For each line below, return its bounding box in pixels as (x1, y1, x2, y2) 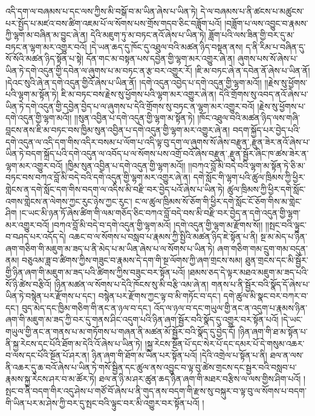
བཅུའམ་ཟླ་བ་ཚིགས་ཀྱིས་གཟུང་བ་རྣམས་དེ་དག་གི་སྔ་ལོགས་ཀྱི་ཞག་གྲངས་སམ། (21, 254, 242, 266)
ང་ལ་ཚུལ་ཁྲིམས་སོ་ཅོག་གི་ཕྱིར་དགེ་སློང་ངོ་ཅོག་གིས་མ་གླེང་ (135, 194, 302, 207)
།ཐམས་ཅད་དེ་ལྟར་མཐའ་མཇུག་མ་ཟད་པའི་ (187, 266, 309, 279)
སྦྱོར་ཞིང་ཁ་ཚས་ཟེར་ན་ (242, 147, 309, 160)
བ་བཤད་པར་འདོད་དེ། (5, 230, 67, 243)
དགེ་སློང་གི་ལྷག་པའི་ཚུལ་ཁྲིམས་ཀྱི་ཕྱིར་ (193, 171, 305, 183)
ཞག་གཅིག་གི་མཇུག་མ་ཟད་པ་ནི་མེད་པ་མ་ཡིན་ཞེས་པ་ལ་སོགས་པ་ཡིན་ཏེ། (5, 242, 215, 254)
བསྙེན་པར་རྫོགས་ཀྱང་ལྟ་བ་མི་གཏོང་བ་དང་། (98, 289, 221, 302)
